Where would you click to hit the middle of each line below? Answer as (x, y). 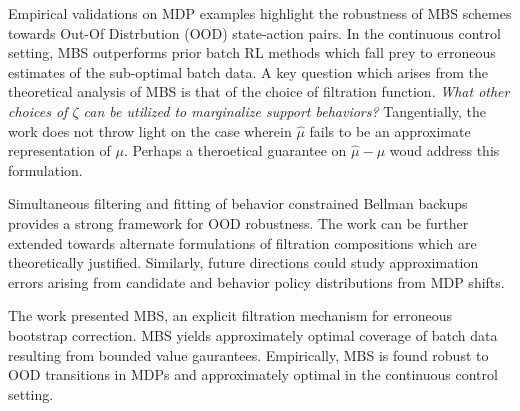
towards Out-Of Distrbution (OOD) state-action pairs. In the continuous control (254, 32)
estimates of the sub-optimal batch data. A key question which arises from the (248, 71)
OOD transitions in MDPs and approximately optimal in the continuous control (253, 374)
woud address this (444, 150)
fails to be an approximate (390, 130)
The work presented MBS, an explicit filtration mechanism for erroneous (230, 315)
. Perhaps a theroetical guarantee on (235, 150)
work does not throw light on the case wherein (150, 130)
